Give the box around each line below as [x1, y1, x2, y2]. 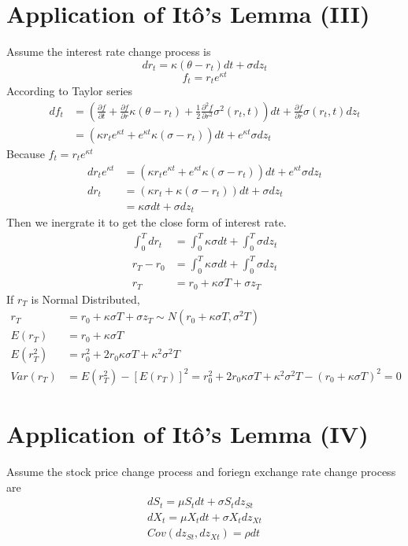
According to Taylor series [6, 83, 133, 99]
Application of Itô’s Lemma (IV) [6, 418, 369, 450]
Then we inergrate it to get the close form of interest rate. [6, 214, 287, 231]
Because [6, 145, 45, 161]
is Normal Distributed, [31, 290, 140, 307]
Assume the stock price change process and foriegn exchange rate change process [6, 463, 396, 480]
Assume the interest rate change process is [6, 43, 211, 60]
